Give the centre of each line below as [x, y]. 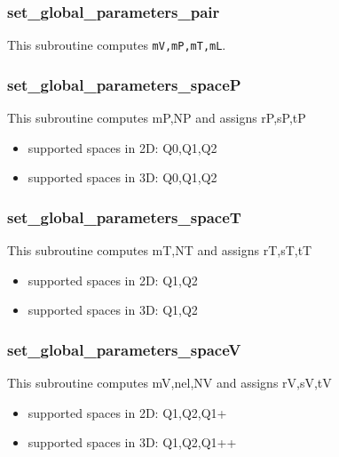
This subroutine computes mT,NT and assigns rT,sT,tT [160, 250]
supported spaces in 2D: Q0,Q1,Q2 [122, 147]
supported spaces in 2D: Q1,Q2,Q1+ [127, 412]
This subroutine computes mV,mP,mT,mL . [117, 45]
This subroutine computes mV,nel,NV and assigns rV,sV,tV [169, 383]
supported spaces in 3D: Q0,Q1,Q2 [122, 177]
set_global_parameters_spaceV [124, 349]
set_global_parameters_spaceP [124, 84]
